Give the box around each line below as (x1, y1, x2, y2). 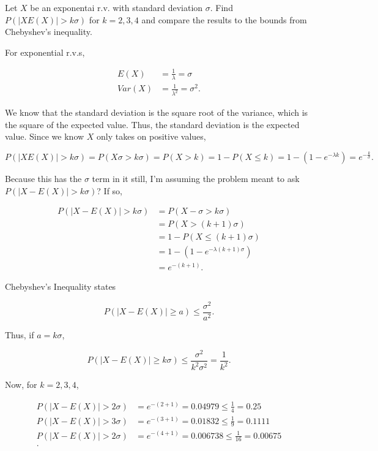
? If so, (97, 184, 123, 197)
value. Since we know (5, 130, 84, 143)
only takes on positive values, (97, 130, 206, 143)
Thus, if (5, 328, 34, 341)
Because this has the (5, 172, 82, 184)
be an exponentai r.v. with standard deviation (30, 1, 203, 13)
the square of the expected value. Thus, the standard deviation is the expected (5, 118, 300, 131)
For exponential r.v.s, (5, 45, 85, 58)
